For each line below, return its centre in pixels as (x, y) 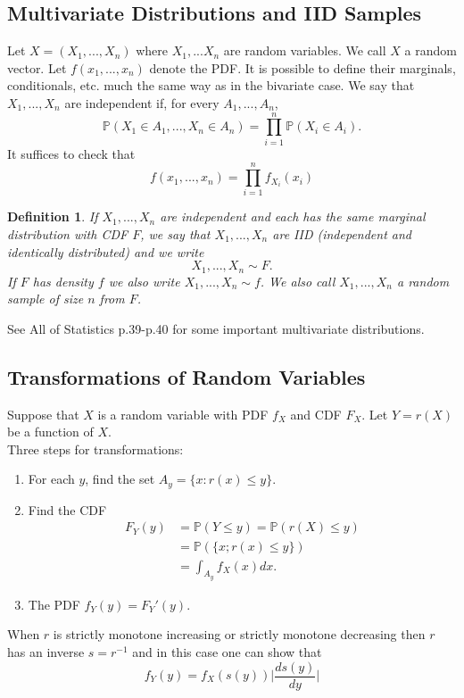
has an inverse (46, 651)
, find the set (120, 479)
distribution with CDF (68, 234)
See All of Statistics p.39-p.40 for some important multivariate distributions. (216, 328)
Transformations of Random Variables (186, 376)
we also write (144, 281)
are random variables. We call (305, 50)
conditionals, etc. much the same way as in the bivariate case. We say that (211, 85)
